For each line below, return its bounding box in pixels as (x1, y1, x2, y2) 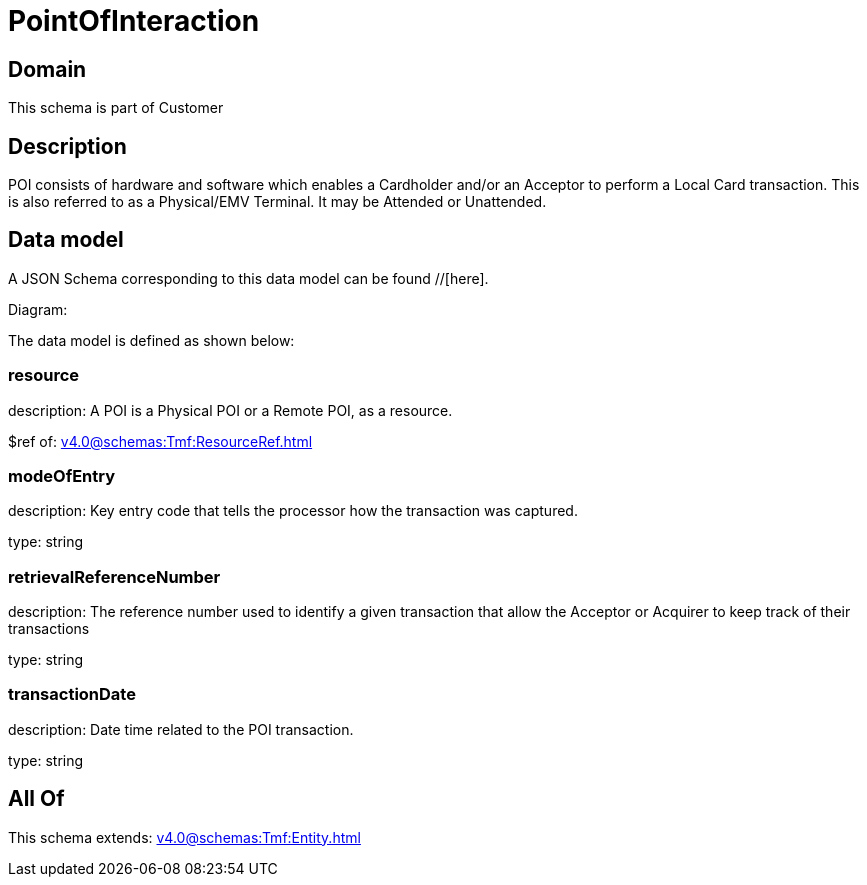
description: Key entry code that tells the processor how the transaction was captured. (8, 502, 578, 520)
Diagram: (8, 300, 68, 318)
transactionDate (8, 684, 136, 705)
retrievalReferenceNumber (8, 566, 221, 587)
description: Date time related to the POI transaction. (8, 720, 354, 738)
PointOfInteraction (8, 4, 260, 38)
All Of (8, 786, 65, 812)
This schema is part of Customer (8, 99, 224, 117)
